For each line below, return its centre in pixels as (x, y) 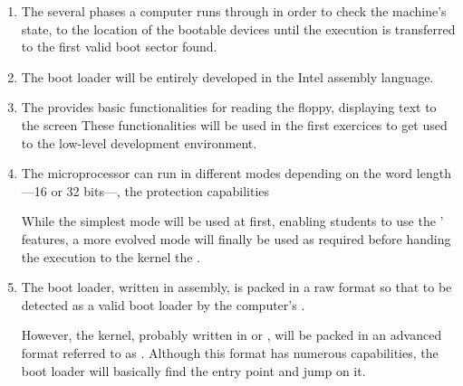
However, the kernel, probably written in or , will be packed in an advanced (231, 335)
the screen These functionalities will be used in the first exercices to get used (234, 124)
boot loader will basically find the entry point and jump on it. (193, 370)
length (434, 173)
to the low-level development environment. (139, 142)
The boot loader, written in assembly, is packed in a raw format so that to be (236, 287)
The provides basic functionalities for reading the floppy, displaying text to (229, 107)
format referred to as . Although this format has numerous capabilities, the (230, 352)
